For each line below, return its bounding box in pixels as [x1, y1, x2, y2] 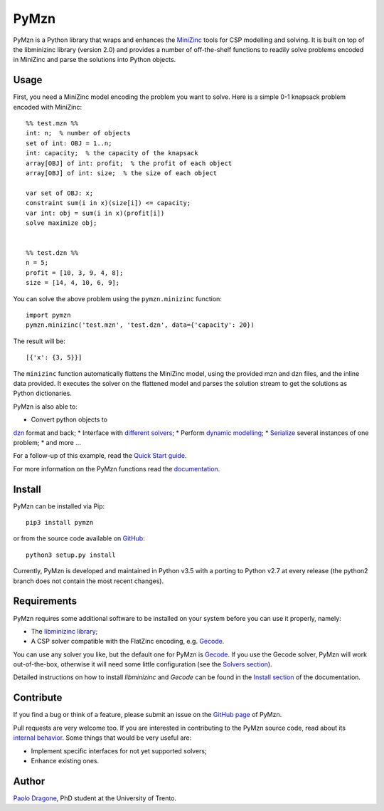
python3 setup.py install [26, 550, 117, 559]
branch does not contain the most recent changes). [13, 577, 164, 585]
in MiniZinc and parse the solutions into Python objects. [13, 56, 176, 64]
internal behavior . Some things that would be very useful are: [13, 733, 192, 742]
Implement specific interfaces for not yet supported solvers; [31, 746, 207, 755]
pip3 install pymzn [26, 518, 94, 527]
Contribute [13, 691, 63, 704]
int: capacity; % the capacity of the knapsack [26, 150, 198, 157]
